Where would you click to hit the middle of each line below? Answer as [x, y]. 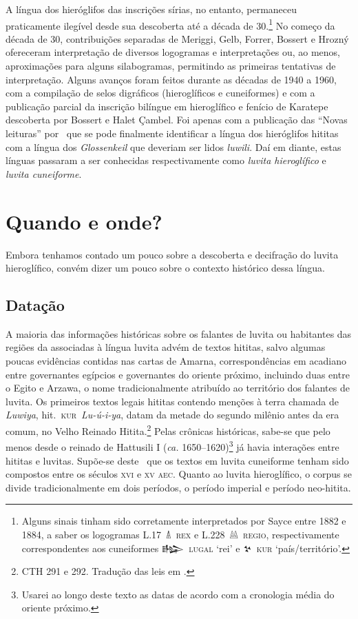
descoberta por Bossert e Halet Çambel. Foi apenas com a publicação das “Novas [177, 120]
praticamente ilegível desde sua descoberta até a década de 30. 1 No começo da [170, 24]
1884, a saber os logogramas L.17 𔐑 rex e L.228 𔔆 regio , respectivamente [180, 534]
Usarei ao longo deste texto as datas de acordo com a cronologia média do [178, 594]
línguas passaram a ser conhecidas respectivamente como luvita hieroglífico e [166, 160]
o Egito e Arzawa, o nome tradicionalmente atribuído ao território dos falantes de [178, 388]
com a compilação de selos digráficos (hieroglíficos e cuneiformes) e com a [160, 93]
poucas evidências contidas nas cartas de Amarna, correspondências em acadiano [176, 361]
